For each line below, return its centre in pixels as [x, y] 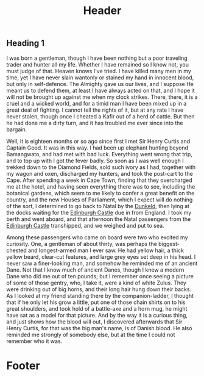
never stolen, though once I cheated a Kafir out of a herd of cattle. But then [100, 116]
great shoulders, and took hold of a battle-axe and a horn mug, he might [97, 308]
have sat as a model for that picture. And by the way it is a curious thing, [97, 315]
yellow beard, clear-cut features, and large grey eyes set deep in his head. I [101, 256]
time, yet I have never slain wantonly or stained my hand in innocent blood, [100, 78]
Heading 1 [25, 43]
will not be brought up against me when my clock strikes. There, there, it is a [102, 97]
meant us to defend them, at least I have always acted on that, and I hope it [100, 90]
